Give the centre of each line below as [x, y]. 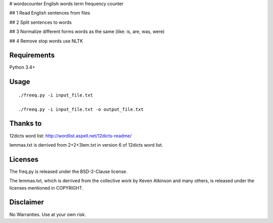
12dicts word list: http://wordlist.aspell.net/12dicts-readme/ [71, 136]
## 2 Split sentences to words [40, 22]
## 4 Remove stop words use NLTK [46, 41]
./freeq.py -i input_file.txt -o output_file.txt [81, 109]
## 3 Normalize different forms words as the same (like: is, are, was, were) [87, 32]
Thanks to [26, 124]
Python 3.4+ [22, 67]
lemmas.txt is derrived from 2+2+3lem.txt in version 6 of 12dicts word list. [86, 145]
